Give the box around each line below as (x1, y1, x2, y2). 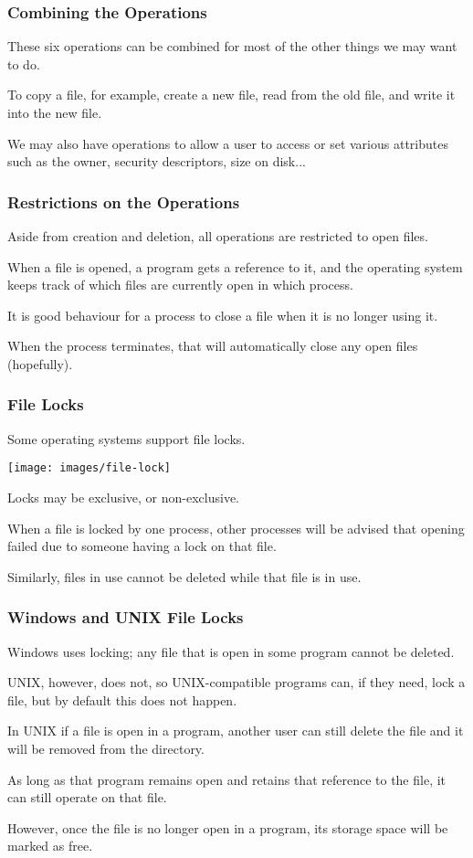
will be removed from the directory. (7, 739, 205, 757)
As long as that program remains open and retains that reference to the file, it (7, 769, 447, 789)
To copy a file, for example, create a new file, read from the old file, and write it (7, 85, 456, 104)
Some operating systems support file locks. (7, 429, 246, 448)
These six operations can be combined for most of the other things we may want (7, 37, 457, 56)
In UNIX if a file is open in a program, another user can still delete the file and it (7, 721, 464, 740)
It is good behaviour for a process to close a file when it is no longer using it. (7, 305, 438, 324)
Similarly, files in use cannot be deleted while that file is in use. (7, 567, 362, 586)
